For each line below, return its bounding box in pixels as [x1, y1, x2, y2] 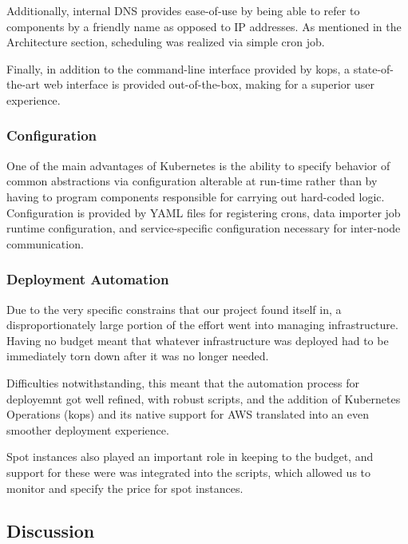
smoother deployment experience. [6, 421, 169, 438]
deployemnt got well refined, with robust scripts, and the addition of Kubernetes [6, 390, 401, 407]
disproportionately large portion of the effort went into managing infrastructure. [6, 316, 398, 333]
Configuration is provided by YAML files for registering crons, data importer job [6, 204, 401, 220]
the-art [6, 76, 41, 93]
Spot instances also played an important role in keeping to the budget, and [6, 448, 374, 465]
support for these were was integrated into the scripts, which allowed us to [6, 463, 371, 480]
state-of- [353, 60, 394, 77]
